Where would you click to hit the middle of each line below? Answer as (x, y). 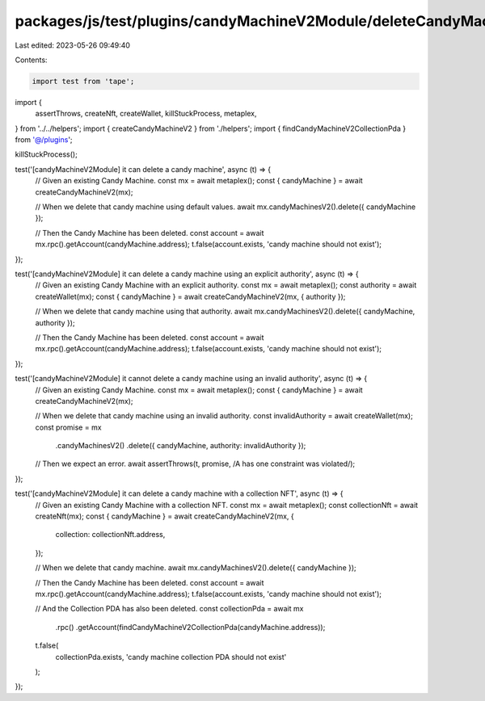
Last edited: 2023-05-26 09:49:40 (73, 45)
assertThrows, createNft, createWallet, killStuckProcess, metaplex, (146, 114)
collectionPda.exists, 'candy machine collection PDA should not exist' (171, 657)
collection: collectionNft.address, (110, 535)
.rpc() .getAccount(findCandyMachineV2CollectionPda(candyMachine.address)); (190, 627)
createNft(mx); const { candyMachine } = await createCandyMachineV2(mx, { (164, 516)
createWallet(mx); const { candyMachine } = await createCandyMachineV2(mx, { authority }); (190, 296)
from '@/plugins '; (44, 140)
